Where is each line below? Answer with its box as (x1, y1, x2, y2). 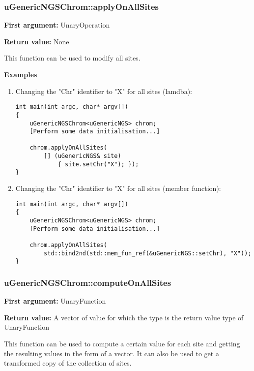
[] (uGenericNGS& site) (44, 153, 121, 160)
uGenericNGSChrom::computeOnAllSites (4, 276, 171, 288)
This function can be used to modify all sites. (4, 53, 141, 63)
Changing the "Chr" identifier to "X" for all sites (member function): (15, 183, 221, 193)
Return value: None (4, 36, 69, 46)
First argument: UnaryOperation (4, 20, 110, 30)
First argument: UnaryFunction (4, 296, 106, 306)
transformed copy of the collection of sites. (4, 358, 132, 368)
